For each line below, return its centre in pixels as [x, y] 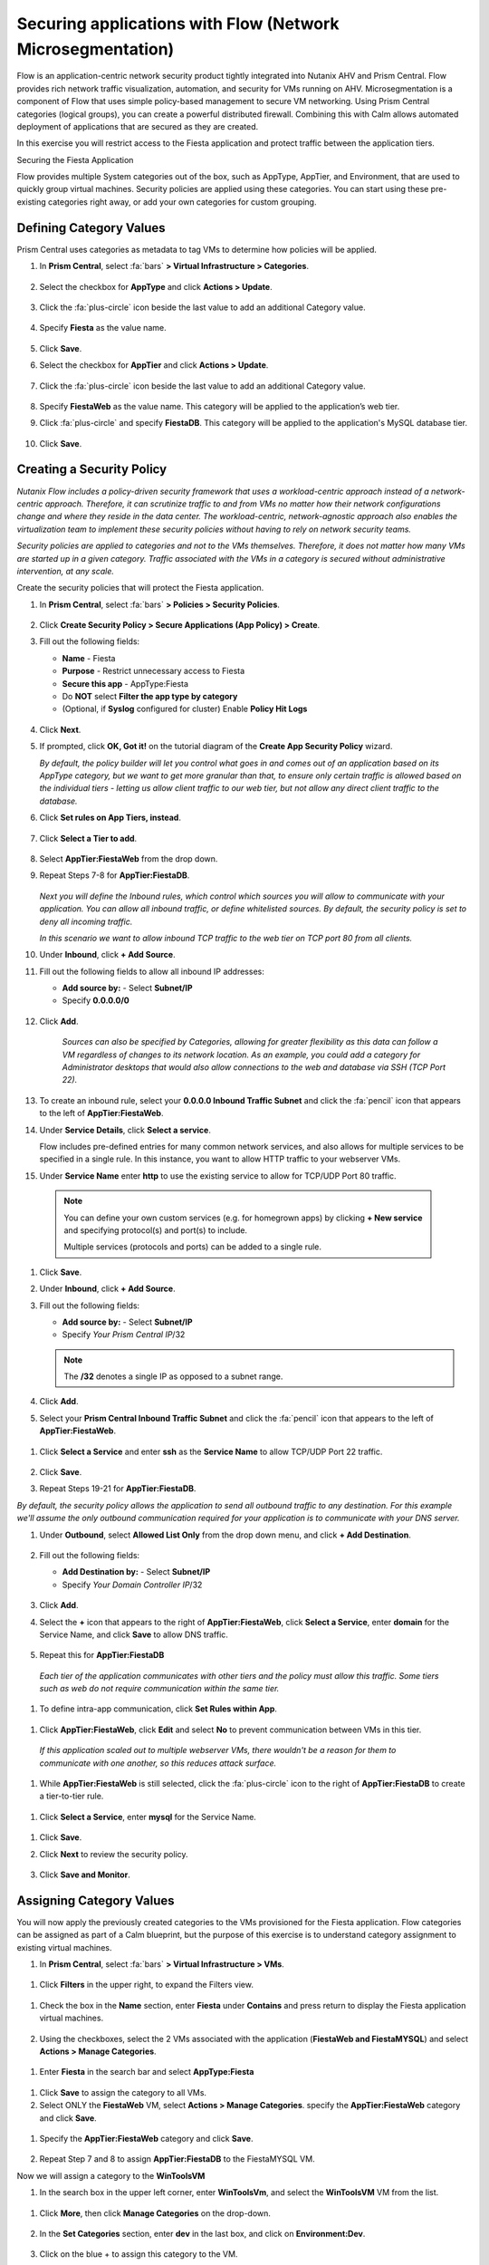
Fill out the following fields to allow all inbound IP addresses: [152, 971]
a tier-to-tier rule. [72, 1796]
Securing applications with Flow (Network [178, 24]
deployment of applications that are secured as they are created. [138, 126]
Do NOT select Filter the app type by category [150, 697]
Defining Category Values [91, 228]
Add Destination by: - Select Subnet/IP [136, 1572]
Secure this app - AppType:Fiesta [125, 683]
